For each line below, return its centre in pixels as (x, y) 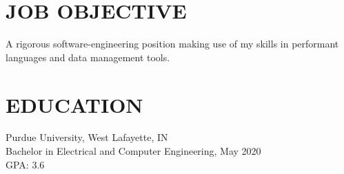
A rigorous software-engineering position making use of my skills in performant (172, 44)
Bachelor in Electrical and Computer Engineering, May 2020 (133, 151)
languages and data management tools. (88, 57)
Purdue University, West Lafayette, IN (87, 137)
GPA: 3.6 (25, 164)
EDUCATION (74, 104)
